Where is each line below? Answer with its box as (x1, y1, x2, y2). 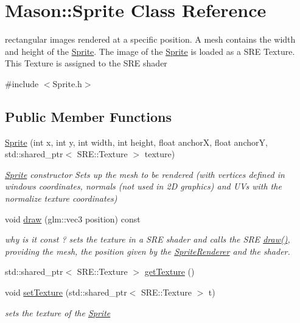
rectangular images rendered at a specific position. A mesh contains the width (5, 33, 296, 46)
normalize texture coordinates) (5, 192, 117, 205)
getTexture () (144, 265, 195, 278)
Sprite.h (52, 77, 82, 90)
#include (5, 77, 39, 90)
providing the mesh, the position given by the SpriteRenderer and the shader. (5, 244, 290, 257)
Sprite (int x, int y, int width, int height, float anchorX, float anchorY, (5, 135, 268, 148)
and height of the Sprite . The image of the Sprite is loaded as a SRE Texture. (5, 44, 295, 57)
